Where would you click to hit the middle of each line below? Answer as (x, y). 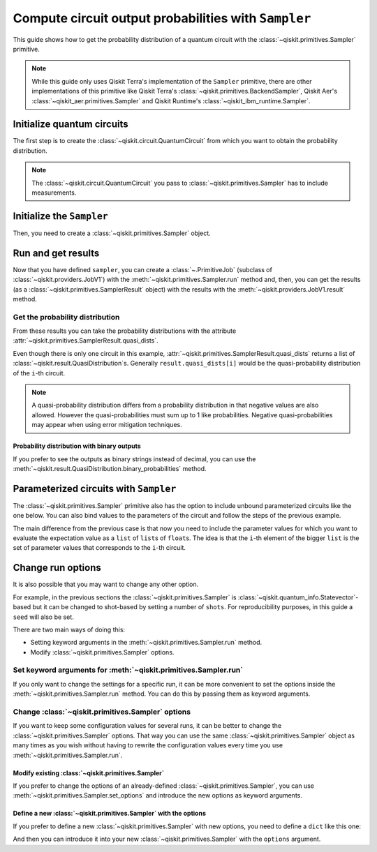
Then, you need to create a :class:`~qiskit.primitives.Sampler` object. (112, 233)
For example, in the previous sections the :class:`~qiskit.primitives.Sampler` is (125, 597)
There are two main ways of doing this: (69, 629)
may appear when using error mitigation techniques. (107, 425)
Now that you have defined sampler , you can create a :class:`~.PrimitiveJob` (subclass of (142, 269)
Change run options (57, 568)
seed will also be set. (44, 617)
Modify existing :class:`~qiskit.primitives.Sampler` (88, 773)
